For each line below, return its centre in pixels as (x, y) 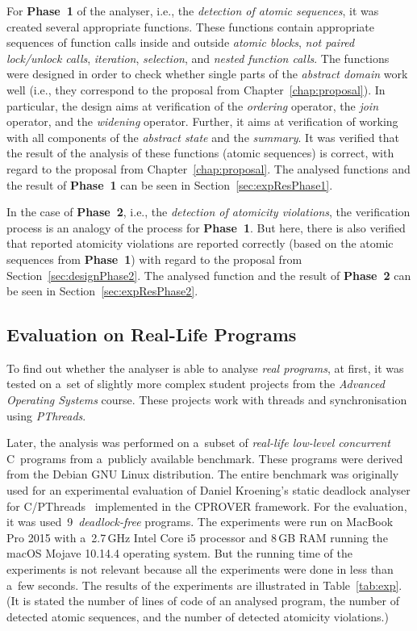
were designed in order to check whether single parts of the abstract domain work (207, 74)
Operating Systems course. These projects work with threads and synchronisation (207, 400)
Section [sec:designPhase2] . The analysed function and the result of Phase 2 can (209, 275)
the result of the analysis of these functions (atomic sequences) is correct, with (200, 153)
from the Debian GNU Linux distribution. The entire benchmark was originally (203, 474)
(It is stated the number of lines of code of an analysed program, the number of (203, 601)
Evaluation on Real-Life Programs (152, 334)
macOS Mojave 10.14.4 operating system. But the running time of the (179, 553)
